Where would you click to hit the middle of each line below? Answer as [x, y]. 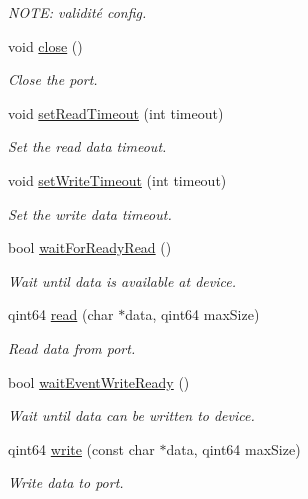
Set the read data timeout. [87, 146]
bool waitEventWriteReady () [99, 381]
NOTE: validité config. [77, 12]
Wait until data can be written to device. [131, 415]
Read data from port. [72, 347]
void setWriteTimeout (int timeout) [117, 179]
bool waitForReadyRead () [90, 247]
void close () [45, 45]
